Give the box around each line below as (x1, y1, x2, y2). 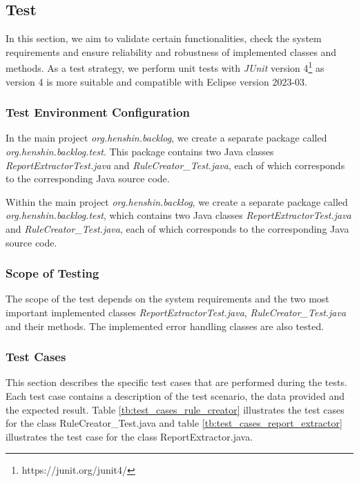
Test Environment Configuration (6, 104, 191, 121)
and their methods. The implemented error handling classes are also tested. (6, 318, 324, 333)
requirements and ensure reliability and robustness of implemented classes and (6, 44, 337, 59)
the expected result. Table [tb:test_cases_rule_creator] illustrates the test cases (6, 402, 345, 416)
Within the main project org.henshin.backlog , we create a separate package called (6, 194, 348, 209)
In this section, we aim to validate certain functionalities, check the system (6, 31, 322, 46)
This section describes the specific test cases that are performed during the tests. (6, 375, 347, 389)
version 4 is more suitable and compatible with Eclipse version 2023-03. (6, 74, 308, 88)
